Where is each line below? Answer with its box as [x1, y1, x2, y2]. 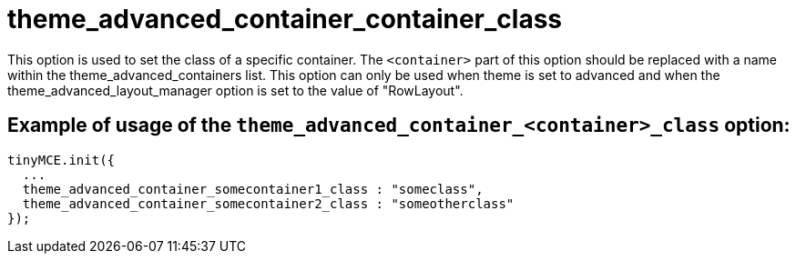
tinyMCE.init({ [7, 152, 116, 167]
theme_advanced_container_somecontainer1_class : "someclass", [22, 181, 484, 196]
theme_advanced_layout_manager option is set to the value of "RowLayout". [7, 82, 464, 98]
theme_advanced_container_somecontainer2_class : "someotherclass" [22, 196, 515, 211]
